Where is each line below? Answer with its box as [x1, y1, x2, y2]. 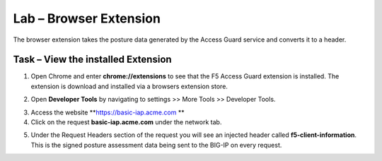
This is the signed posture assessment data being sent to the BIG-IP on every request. [30, 141, 282, 149]
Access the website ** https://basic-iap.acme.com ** [30, 108, 185, 117]
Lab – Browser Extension [13, 11, 161, 26]
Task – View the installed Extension [13, 54, 173, 66]
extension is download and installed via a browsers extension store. [30, 82, 228, 90]
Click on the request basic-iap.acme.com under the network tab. [30, 118, 222, 126]
